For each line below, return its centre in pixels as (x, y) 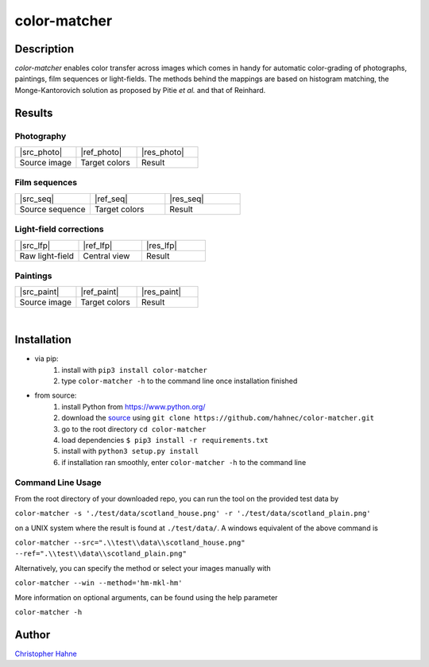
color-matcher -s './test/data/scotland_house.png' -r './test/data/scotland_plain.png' (193, 514)
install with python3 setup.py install (130, 451)
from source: (56, 396)
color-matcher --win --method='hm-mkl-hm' (99, 583)
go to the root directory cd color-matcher (134, 429)
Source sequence (53, 209)
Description (44, 49)
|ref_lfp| (98, 245)
